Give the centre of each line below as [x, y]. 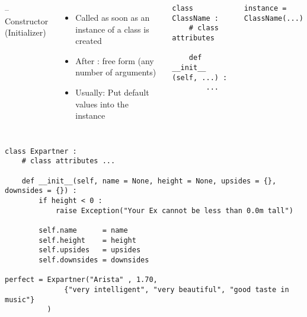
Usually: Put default [112, 92]
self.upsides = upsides [90, 250]
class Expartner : [41, 151]
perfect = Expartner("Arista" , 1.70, [81, 280]
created [89, 41]
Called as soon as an [113, 17]
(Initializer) [25, 32]
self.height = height [87, 240]
